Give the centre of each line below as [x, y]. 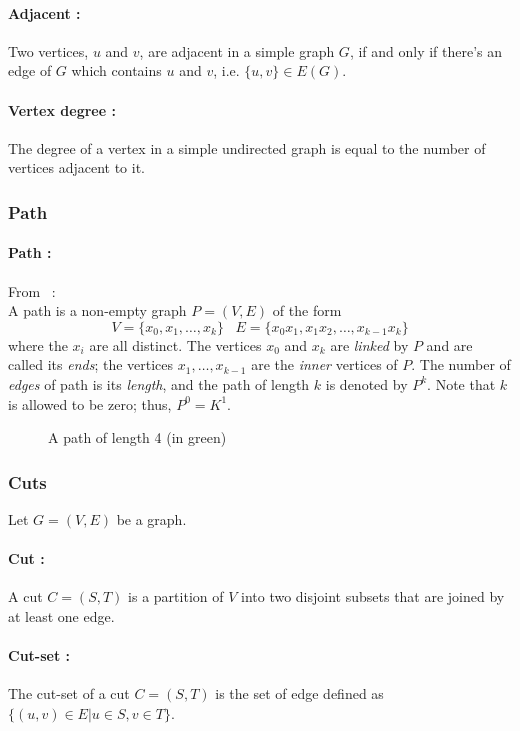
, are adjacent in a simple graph [237, 50]
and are [449, 344]
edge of [30, 70]
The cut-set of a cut [69, 693]
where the [38, 344]
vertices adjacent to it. [76, 167]
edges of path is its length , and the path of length [159, 383]
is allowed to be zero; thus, [90, 403]
